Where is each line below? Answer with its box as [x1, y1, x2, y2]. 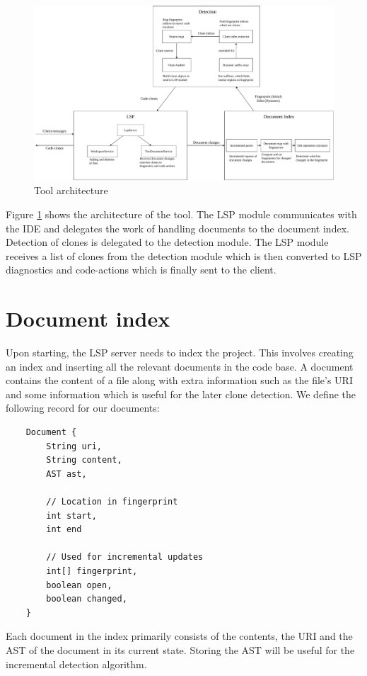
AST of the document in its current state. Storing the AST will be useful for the [6, 642, 355, 657]
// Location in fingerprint [46, 497, 178, 507]
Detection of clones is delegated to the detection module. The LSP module [6, 235, 329, 249]
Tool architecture [34, 183, 108, 198]
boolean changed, [46, 594, 127, 604]
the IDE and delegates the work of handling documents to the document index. [6, 220, 349, 235]
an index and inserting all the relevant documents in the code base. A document [6, 359, 354, 373]
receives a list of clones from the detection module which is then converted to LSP [6, 248, 362, 263]
